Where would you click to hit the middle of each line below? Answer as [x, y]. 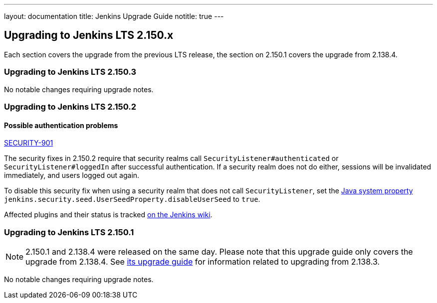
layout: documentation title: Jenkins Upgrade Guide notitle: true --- [114, 16]
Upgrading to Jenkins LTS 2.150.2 [70, 106]
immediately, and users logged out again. [72, 175]
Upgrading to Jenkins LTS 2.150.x [89, 35]
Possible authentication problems [61, 125]
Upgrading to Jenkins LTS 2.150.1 [69, 232]
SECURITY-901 [29, 143]
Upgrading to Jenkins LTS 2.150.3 [70, 72]
